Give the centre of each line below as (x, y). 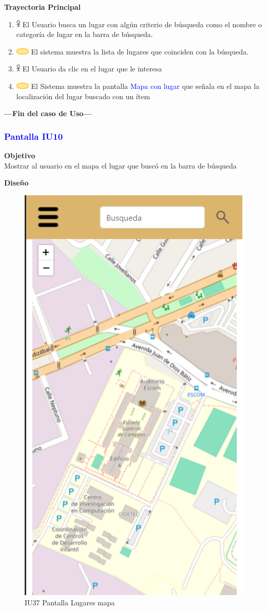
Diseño (16, 183)
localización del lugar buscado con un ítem (83, 96)
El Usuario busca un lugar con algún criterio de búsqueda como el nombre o (142, 24)
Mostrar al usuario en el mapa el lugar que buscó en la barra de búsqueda (120, 165)
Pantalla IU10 (34, 136)
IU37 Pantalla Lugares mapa (70, 602)
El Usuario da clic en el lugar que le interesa (92, 69)
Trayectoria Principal (42, 7)
